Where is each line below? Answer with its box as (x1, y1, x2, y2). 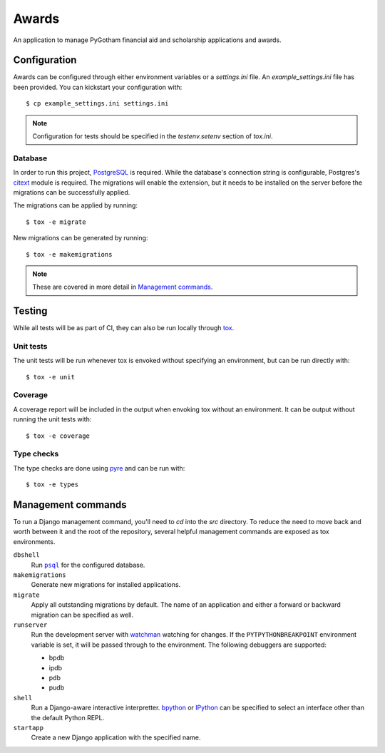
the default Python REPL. (31, 713, 105, 722)
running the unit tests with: (13, 415, 92, 424)
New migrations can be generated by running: (13, 234, 148, 242)
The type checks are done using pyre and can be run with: (13, 463, 185, 472)
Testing (13, 305, 48, 317)
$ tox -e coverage (26, 431, 91, 440)
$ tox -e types (26, 481, 79, 488)
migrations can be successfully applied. (13, 188, 130, 196)
